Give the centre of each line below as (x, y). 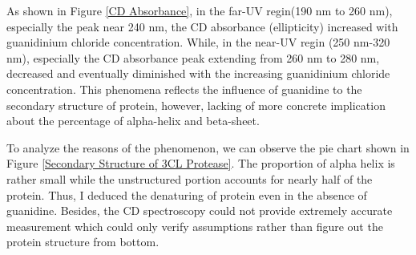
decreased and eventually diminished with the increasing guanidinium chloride (198, 73)
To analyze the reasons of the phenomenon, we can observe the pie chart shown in (208, 147)
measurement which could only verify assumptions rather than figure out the (195, 226)
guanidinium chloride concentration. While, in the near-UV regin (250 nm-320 (198, 42)
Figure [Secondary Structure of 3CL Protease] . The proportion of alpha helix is (201, 163)
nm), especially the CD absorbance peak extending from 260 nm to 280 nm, (193, 57)
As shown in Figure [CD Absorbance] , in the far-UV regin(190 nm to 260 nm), (200, 10)
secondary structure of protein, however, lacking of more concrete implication (196, 105)
